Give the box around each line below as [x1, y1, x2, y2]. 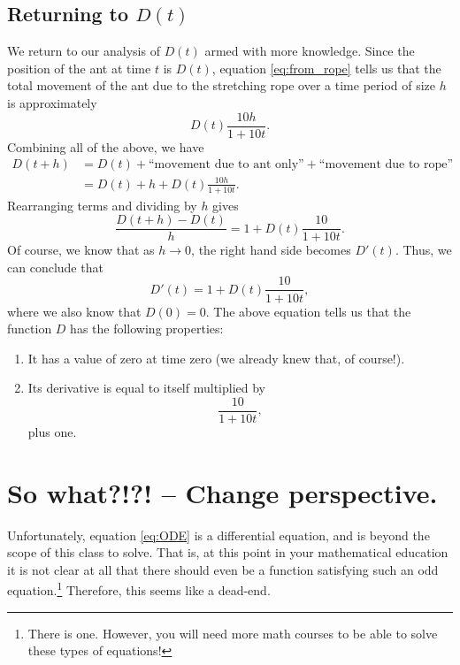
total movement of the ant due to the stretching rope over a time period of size [7, 76, 436, 95]
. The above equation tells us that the [205, 302, 411, 320]
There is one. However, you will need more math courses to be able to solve [27, 623, 438, 642]
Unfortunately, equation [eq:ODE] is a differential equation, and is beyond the [7, 525, 430, 544]
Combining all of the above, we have [7, 137, 204, 156]
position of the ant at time [7, 58, 151, 77]
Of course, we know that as [7, 241, 155, 259]
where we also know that [7, 302, 142, 320]
